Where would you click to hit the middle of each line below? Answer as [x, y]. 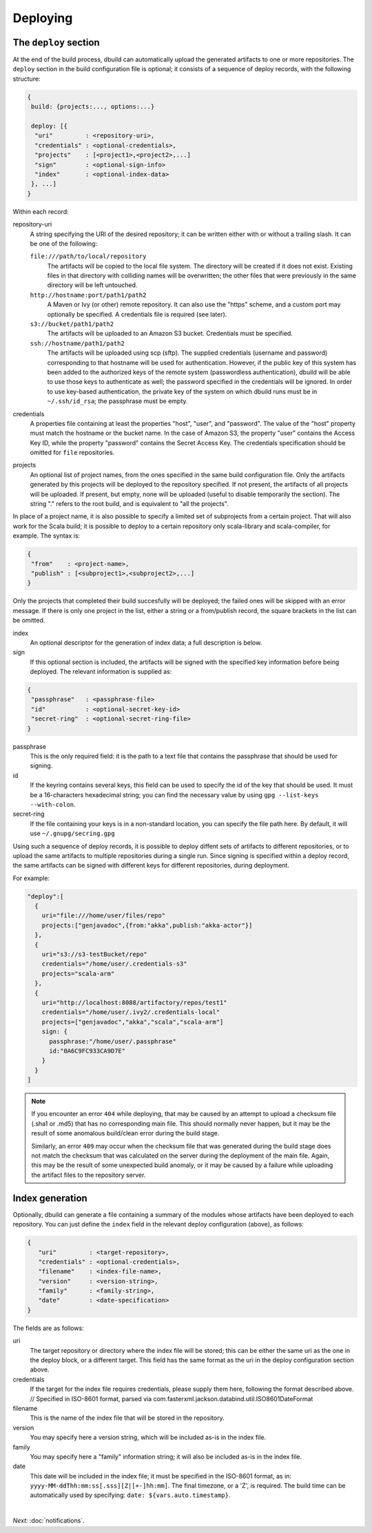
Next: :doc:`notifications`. [49, 1521]
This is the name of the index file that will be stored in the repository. [127, 1418]
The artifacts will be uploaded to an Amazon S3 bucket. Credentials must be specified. [170, 333]
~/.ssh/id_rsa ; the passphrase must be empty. [117, 401]
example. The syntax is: [46, 536]
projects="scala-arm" [78, 974]
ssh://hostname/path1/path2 [77, 343]
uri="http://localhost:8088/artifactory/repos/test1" [134, 1002]
